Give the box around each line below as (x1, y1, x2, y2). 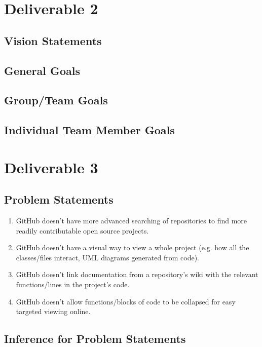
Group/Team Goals (4, 92, 108, 108)
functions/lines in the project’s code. (16, 279, 130, 290)
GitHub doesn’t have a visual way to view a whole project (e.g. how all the (16, 242, 249, 253)
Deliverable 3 (4, 157, 98, 177)
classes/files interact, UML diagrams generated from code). (16, 252, 199, 262)
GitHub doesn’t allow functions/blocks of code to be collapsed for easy (16, 296, 236, 306)
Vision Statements (4, 32, 102, 48)
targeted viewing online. (16, 306, 91, 317)
